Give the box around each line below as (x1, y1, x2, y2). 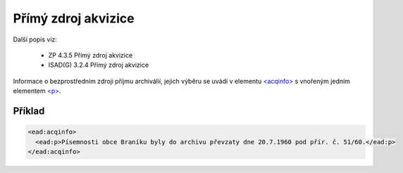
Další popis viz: (13, 35, 58, 44)
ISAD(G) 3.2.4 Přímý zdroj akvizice (48, 60, 149, 70)
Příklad (13, 105, 45, 117)
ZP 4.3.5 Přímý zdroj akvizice (48, 51, 133, 59)
